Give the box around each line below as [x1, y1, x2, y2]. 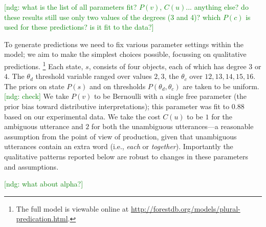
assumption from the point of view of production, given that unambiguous [4, 131, 237, 141]
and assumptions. [4, 161, 59, 172]
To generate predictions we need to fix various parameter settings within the [4, 38, 243, 49]
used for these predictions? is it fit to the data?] [4, 22, 154, 32]
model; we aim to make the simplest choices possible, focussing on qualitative [4, 49, 247, 59]
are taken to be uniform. [183, 80, 259, 91]
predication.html [16, 213, 68, 224]
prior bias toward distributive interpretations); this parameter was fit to [4, 101, 230, 111]
